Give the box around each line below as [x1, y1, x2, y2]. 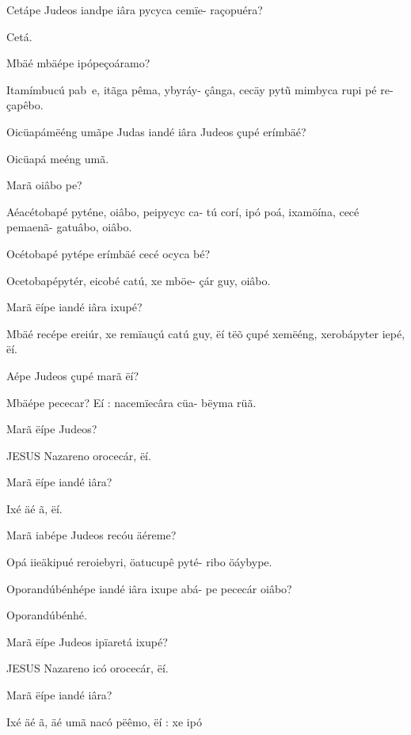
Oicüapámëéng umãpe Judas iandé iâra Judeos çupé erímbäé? [6, 123, 306, 139]
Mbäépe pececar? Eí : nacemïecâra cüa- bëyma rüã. [6, 394, 257, 410]
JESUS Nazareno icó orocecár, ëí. [6, 660, 169, 676]
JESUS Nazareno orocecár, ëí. [6, 447, 151, 463]
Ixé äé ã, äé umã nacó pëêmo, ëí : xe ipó [6, 713, 202, 729]
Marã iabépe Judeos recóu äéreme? [6, 527, 177, 543]
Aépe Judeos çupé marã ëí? [6, 367, 139, 383]
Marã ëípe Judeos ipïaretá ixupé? [6, 633, 168, 649]
